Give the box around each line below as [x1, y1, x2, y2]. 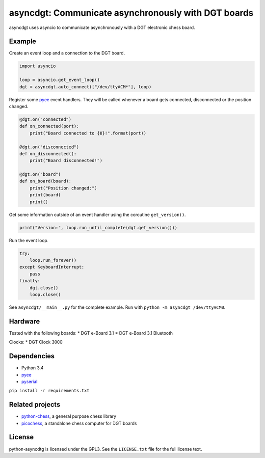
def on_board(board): [19, 178, 72, 184]
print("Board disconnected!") [29, 158, 103, 163]
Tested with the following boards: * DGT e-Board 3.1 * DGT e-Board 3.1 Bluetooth [9, 330, 173, 336]
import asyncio [19, 63, 56, 69]
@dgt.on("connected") [19, 116, 72, 122]
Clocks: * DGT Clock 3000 [9, 339, 63, 345]
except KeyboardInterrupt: [19, 264, 84, 270]
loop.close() [29, 292, 61, 297]
